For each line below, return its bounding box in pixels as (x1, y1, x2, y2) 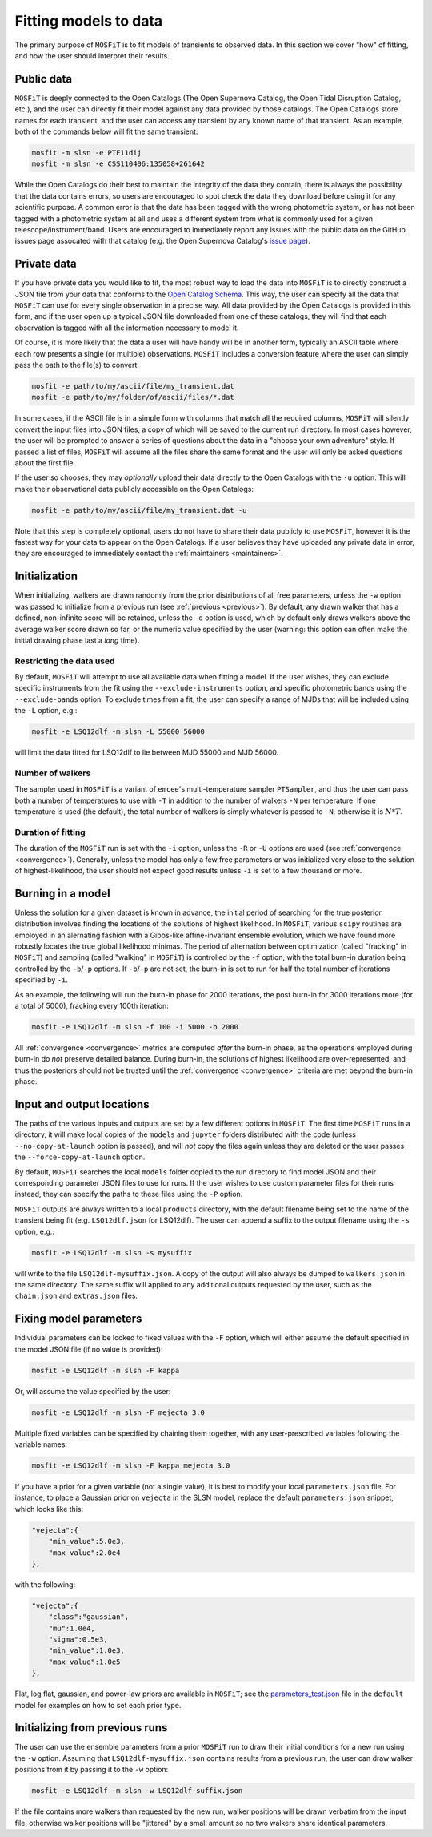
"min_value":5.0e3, (48, 1537, 126, 1546)
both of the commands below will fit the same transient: (14, 127, 198, 136)
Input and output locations (14, 1098, 150, 1111)
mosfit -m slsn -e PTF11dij (31, 148, 142, 157)
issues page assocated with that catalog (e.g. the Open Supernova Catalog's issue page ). (14, 236, 311, 246)
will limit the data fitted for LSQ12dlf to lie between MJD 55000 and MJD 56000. (14, 747, 279, 757)
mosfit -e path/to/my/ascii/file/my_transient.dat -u (31, 506, 247, 514)
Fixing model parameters (14, 1312, 142, 1326)
